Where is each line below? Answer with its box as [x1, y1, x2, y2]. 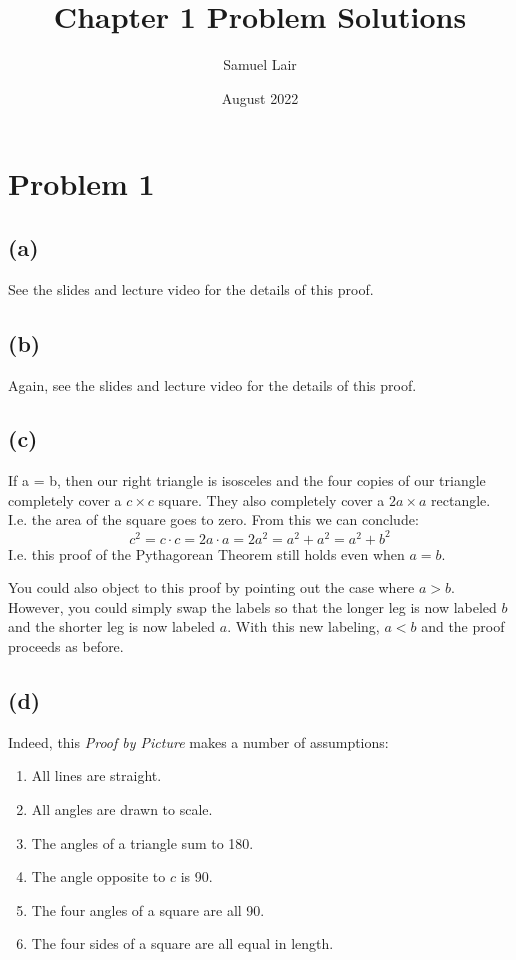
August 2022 [221, 87, 299, 108]
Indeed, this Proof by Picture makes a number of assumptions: [8, 731, 389, 752]
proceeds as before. [8, 635, 124, 656]
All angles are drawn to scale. [31, 798, 213, 819]
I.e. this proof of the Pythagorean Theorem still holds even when [8, 543, 405, 564]
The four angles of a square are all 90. [31, 899, 265, 920]
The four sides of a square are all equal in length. [31, 933, 334, 954]
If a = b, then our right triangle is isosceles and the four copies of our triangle [8, 470, 486, 491]
